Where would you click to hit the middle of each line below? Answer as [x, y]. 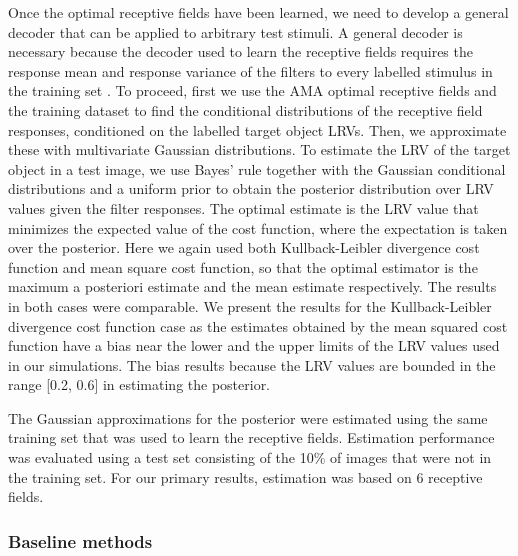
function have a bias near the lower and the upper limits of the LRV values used [254, 345]
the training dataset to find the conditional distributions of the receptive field [245, 109]
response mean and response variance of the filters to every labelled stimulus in [250, 70]
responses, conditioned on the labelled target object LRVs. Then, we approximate [257, 129]
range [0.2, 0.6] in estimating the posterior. [139, 384]
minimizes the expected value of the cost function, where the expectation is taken [258, 227]
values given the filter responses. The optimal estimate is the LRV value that [243, 207]
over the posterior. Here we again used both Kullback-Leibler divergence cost [244, 247]
